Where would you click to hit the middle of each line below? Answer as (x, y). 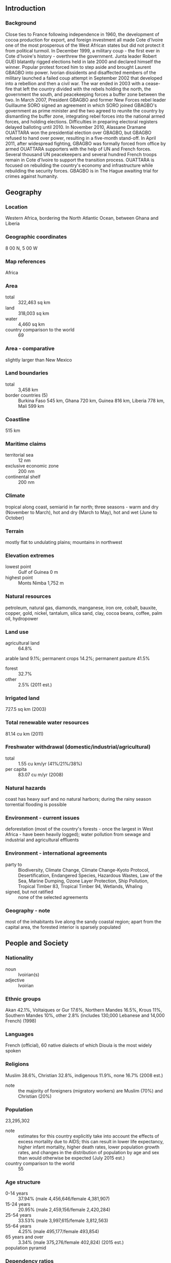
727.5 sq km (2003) (26, 709)
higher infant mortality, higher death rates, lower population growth (89, 1147)
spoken (13, 1051)
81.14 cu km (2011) (24, 733)
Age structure (23, 1182)
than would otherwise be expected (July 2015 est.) (72, 1158)
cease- (153, 83)
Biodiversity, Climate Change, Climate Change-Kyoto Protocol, (84, 870)
